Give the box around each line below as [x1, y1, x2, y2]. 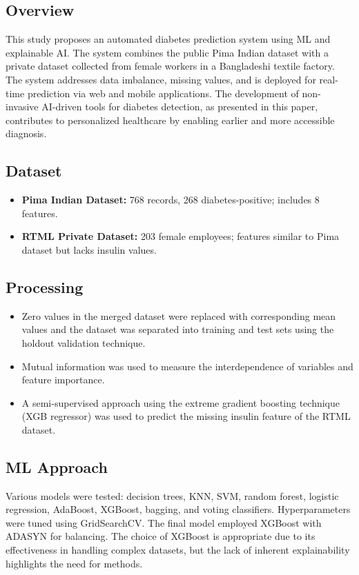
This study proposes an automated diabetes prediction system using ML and [6, 32, 331, 46]
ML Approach [6, 456, 108, 477]
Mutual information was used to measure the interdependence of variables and [21, 359, 353, 373]
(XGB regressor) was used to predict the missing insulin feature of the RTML [21, 409, 351, 423]
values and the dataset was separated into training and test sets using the [21, 322, 334, 336]
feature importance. [21, 372, 105, 387]
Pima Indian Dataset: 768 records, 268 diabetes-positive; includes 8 [21, 192, 320, 207]
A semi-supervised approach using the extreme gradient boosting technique [21, 395, 340, 410]
